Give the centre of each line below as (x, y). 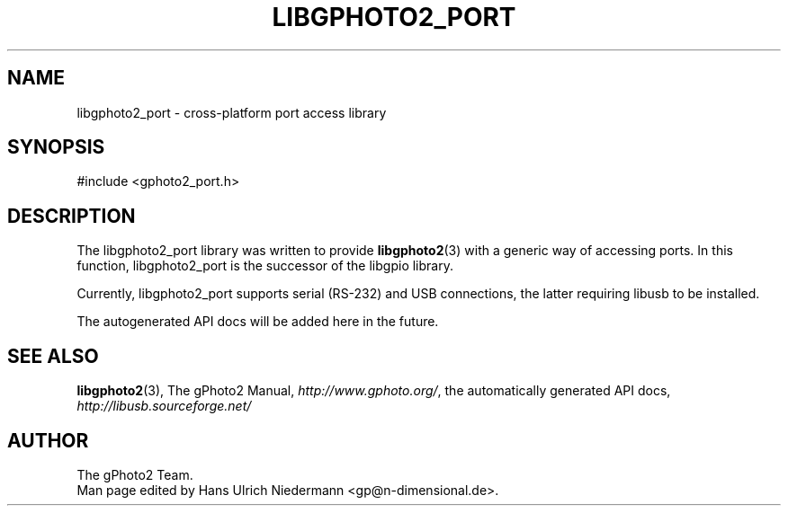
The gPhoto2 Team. (135, 474)
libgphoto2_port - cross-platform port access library (232, 112)
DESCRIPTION (72, 216)
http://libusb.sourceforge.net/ (164, 406)
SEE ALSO (53, 356)
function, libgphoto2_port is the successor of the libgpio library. (265, 266)
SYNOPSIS (56, 147)
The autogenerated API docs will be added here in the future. (258, 322)
